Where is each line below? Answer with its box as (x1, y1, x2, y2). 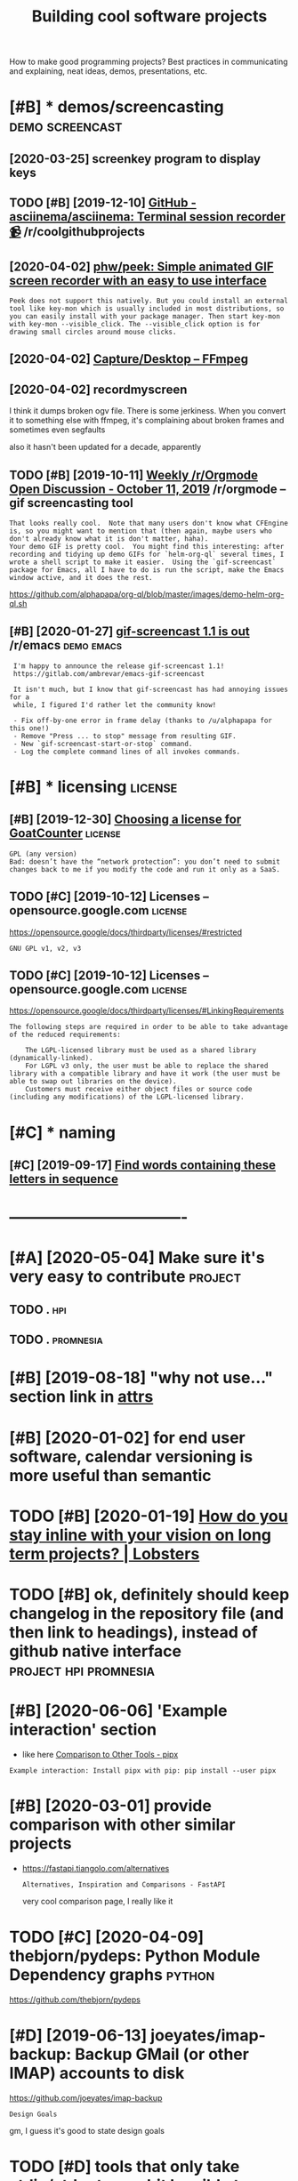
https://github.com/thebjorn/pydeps (9, 1994, 141, 2005)
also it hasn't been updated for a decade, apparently (9, 442, 202, 453)
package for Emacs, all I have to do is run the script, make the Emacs (9, 565, 285, 575)
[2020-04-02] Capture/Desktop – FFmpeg (9, 351, 249, 366)
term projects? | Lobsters (9, 1543, 200, 1564)
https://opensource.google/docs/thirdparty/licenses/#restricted (9, 927, 243, 938)
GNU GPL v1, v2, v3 (9, 944, 82, 953)
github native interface (9, 1641, 182, 1661)
